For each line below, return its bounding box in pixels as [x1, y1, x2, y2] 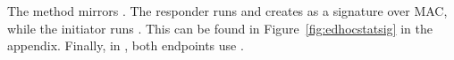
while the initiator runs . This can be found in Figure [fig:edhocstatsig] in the [7, 19, 433, 37]
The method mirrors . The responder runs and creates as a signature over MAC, [7, 2, 448, 19]
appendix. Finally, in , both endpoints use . [7, 36, 244, 55]
